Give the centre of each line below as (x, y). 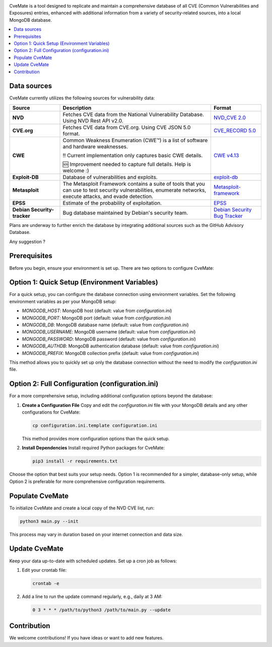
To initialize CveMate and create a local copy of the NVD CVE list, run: (82, 508)
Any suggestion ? (27, 242)
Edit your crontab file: (44, 570)
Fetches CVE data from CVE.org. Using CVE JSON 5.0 (127, 127)
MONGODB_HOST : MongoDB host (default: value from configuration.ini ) (97, 311)
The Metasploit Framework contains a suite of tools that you (134, 184)
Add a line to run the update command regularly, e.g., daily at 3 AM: (92, 596)
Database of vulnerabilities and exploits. (110, 177)
